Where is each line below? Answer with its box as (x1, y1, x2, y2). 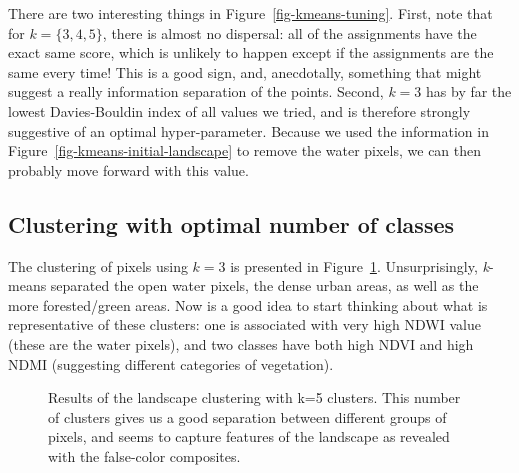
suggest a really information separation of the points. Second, (8, 81, 384, 102)
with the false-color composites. (48, 445, 241, 466)
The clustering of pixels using (8, 255, 188, 276)
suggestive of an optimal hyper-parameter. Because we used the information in (8, 120, 489, 141)
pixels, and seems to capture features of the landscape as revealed (48, 426, 450, 447)
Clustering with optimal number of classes (8, 208, 455, 239)
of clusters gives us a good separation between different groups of (48, 406, 447, 427)
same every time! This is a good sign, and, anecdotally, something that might (8, 61, 482, 82)
